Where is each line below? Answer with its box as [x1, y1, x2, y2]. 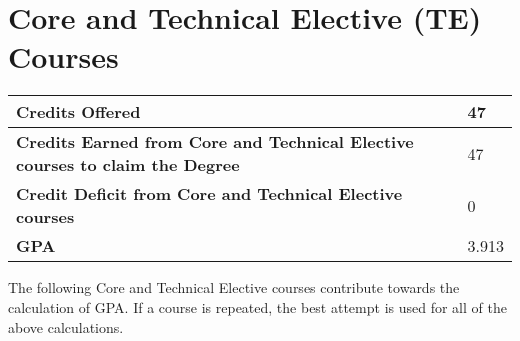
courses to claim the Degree [16, 153, 240, 177]
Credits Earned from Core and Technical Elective [16, 130, 414, 154]
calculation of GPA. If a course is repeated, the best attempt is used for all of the [8, 296, 507, 317]
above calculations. [8, 316, 124, 337]
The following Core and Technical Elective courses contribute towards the [8, 277, 460, 298]
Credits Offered [16, 100, 141, 124]
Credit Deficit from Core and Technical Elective [16, 182, 403, 206]
